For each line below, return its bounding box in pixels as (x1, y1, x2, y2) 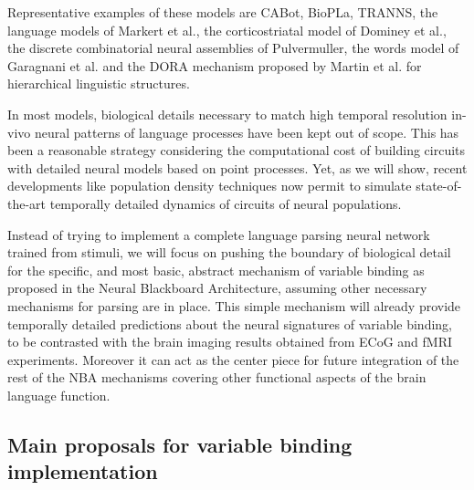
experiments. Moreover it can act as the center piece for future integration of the (7, 349, 459, 369)
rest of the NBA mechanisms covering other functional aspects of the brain (7, 368, 427, 387)
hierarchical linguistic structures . (7, 74, 190, 93)
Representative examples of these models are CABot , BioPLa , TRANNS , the (7, 3, 438, 21)
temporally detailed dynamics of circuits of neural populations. (49, 193, 402, 213)
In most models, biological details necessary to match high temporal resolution (7, 104, 448, 123)
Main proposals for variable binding (7, 430, 353, 458)
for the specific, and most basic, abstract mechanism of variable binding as (7, 260, 425, 279)
